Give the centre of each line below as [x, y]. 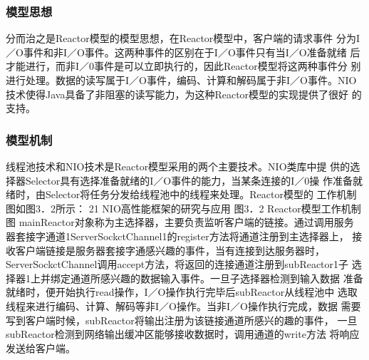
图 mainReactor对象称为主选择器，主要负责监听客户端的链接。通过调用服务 [180, 222]
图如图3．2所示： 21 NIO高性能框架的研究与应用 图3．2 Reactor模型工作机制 [183, 208]
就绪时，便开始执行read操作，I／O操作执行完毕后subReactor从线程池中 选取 [182, 292]
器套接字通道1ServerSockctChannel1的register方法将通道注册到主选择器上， [177, 236]
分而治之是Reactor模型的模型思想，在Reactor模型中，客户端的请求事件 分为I [183, 38]
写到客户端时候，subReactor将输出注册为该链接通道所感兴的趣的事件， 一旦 [182, 320]
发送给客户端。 [41, 348]
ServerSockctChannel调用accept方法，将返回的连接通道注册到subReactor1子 [177, 264]
